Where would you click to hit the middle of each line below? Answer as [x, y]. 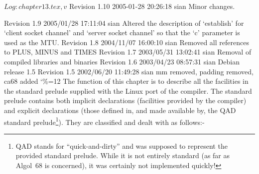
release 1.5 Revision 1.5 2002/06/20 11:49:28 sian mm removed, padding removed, [129, 71]
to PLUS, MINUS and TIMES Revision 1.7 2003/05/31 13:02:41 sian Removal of [128, 52]
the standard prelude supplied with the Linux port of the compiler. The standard [128, 90]
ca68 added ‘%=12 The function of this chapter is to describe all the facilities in [126, 81]
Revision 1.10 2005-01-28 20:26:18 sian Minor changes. [152, 6]
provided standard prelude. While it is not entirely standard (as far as [123, 155]
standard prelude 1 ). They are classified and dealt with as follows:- [104, 121]
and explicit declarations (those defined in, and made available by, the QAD [120, 110]
